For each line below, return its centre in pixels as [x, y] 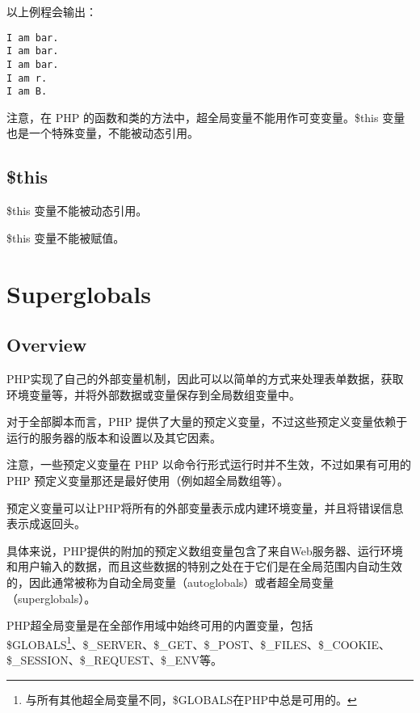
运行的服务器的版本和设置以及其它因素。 [114, 437]
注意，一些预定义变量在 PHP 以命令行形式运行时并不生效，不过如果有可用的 [209, 464]
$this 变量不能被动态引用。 [77, 211]
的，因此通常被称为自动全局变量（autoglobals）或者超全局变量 [170, 582]
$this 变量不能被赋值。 [66, 237]
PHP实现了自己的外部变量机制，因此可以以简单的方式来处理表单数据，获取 [205, 379]
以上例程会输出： [52, 11]
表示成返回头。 [46, 523]
